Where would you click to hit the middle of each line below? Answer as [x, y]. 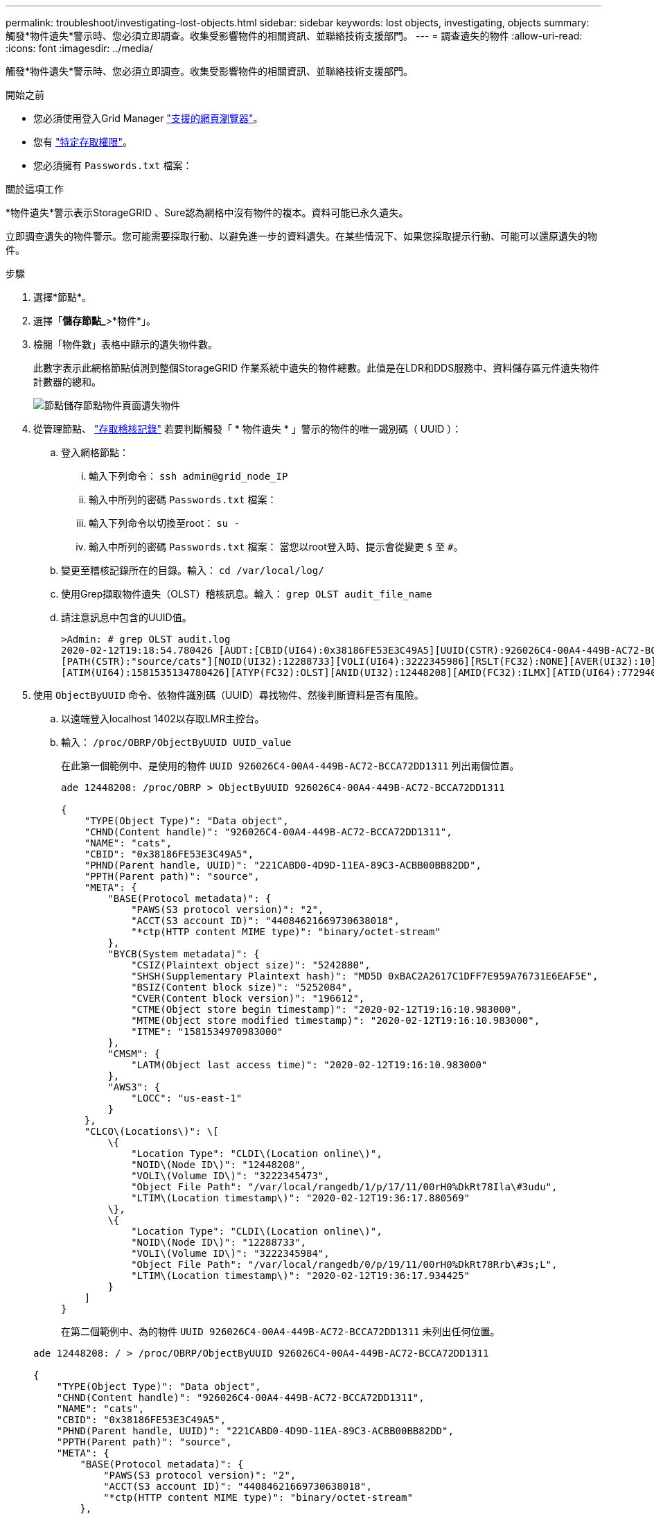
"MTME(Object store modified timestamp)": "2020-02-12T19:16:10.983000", [336, 1020]
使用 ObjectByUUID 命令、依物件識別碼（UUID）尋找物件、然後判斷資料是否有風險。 [229, 695]
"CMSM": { [134, 1054]
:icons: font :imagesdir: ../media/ [79, 48]
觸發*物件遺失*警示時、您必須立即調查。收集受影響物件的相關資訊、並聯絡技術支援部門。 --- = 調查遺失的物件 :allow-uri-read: [294, 36]
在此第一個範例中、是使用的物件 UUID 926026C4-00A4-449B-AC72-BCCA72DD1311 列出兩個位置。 [290, 766]
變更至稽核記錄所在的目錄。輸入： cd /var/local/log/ [193, 570]
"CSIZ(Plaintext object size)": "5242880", [251, 965]
